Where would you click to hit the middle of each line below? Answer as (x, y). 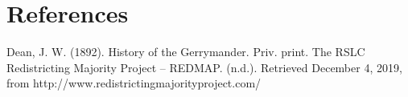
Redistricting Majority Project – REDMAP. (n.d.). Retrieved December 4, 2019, (204, 67)
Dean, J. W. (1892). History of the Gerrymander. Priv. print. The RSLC (186, 52)
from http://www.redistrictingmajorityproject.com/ (134, 83)
